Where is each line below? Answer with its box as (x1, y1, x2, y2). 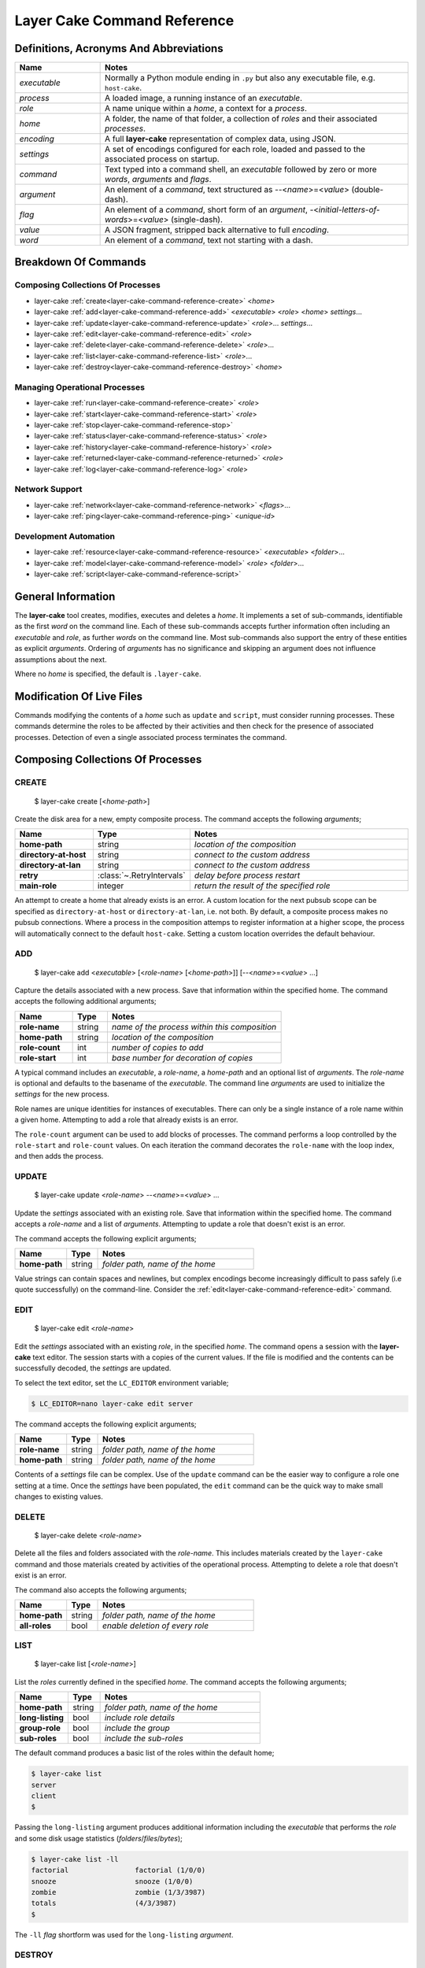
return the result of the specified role (194, 880, 331, 891)
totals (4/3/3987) (31, 1899, 177, 1908)
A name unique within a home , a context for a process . (105, 103, 307, 114)
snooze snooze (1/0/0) (31, 1877, 194, 1885)
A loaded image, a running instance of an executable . (105, 93, 303, 104)
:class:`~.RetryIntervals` (97, 870, 186, 881)
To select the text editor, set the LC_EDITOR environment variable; (14, 1378, 229, 1387)
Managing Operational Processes (14, 382, 146, 393)
